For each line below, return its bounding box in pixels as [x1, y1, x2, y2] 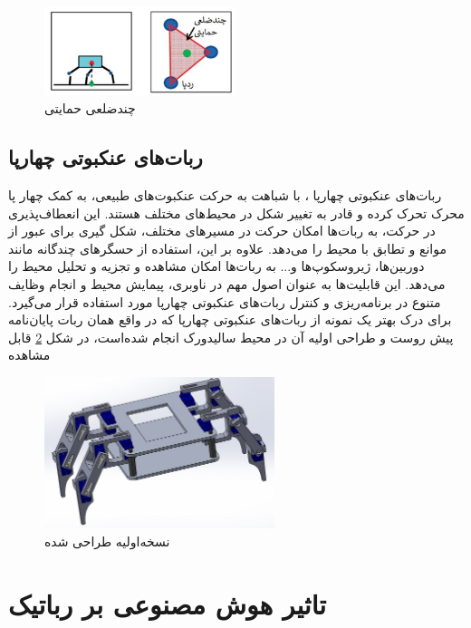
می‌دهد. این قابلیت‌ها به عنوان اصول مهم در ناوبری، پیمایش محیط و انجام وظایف [8, 274, 446, 293]
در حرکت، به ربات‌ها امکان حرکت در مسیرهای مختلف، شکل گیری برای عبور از [8, 221, 436, 240]
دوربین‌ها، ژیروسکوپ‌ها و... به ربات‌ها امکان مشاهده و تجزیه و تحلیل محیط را [8, 256, 425, 275]
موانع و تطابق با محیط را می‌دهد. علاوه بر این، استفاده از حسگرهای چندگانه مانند [8, 238, 447, 257]
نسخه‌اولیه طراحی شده [44, 531, 170, 550]
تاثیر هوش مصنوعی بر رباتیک [8, 585, 326, 622]
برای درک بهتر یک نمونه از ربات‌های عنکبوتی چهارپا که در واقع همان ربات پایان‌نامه [8, 310, 452, 329]
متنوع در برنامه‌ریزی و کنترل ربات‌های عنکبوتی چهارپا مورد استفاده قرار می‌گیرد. [8, 292, 441, 311]
